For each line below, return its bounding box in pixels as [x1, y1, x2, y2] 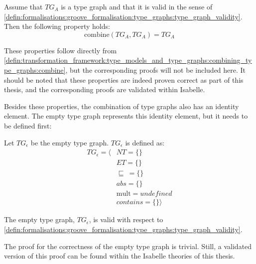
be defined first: [4, 120, 52, 131]
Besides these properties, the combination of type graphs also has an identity [4, 101, 239, 111]
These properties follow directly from [4, 45, 117, 55]
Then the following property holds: [4, 21, 110, 31]
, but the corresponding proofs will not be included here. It [65, 64, 246, 75]
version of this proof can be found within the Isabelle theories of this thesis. [4, 251, 235, 261]
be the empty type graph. [30, 137, 109, 147]
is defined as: [125, 137, 165, 147]
